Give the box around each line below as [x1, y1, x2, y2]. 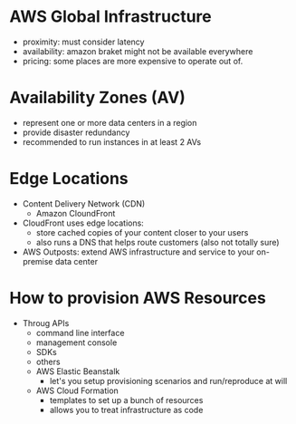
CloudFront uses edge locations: [22, 217, 145, 228]
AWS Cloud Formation [35, 385, 119, 396]
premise [22, 255, 53, 266]
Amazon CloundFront [35, 207, 116, 218]
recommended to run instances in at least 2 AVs [22, 136, 202, 147]
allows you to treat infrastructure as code [49, 404, 204, 415]
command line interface [35, 327, 125, 338]
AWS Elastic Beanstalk [35, 365, 120, 377]
